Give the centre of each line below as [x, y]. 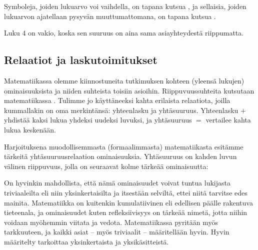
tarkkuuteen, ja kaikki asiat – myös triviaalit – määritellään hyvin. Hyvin [117, 232]
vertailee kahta [228, 120]
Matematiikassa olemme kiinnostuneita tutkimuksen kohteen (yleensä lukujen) [124, 80]
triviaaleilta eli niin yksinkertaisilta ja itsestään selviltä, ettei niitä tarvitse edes [126, 192]
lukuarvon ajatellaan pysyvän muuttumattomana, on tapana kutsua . [110, 16]
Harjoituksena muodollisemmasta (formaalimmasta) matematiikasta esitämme [124, 146]
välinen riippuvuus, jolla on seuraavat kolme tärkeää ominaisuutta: [106, 166]
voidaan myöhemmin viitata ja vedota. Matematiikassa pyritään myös [111, 222]
